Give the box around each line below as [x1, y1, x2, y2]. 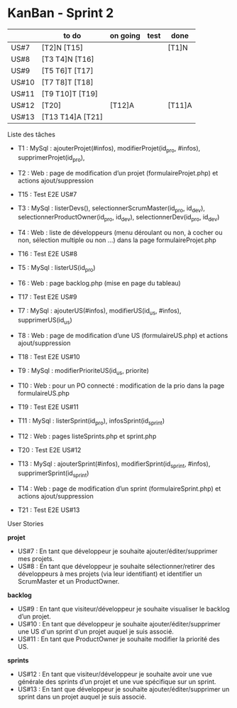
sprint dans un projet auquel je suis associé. [17, 692, 147, 701]
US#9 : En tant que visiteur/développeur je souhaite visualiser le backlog [17, 604, 231, 613]
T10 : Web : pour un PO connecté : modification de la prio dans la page [17, 381, 225, 390]
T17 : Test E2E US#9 [17, 293, 77, 301]
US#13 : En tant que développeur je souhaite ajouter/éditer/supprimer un [17, 685, 230, 693]
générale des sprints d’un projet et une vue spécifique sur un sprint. [17, 677, 216, 686]
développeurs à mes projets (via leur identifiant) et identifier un [17, 570, 202, 578]
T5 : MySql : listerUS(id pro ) [17, 263, 96, 273]
